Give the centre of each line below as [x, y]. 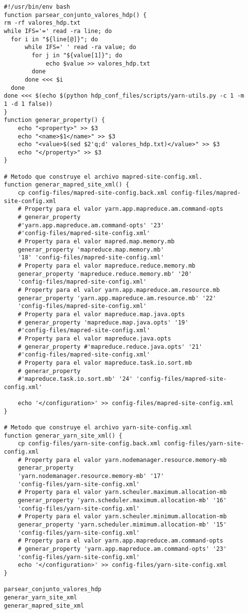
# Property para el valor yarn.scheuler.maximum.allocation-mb [122, 492]
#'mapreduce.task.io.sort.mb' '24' [75, 379]
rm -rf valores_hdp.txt [42, 23]
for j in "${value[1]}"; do [77, 55]
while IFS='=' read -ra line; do [58, 31]
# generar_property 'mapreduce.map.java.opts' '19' [103, 322]
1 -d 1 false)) [28, 104]
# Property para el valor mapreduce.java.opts [94, 338]
